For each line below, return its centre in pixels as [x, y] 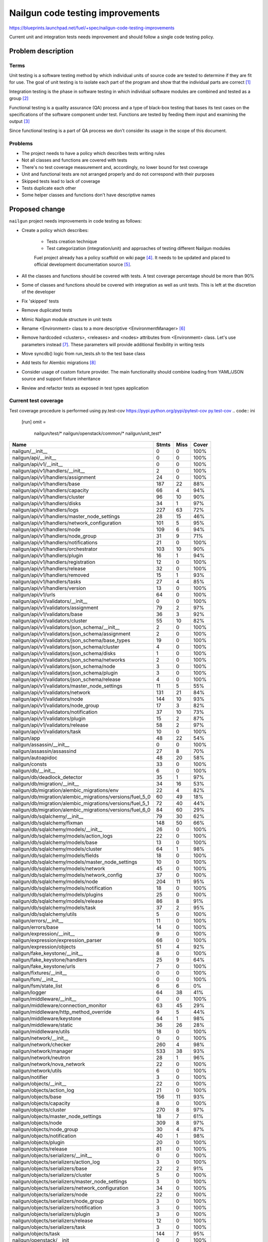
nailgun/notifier [30, 1077]
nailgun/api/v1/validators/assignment [55, 608]
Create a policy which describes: [55, 230]
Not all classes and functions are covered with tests [74, 160]
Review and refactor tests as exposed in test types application [85, 388]
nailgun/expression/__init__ [43, 933]
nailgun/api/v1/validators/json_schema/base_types [71, 640]
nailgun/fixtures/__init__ [39, 973]
